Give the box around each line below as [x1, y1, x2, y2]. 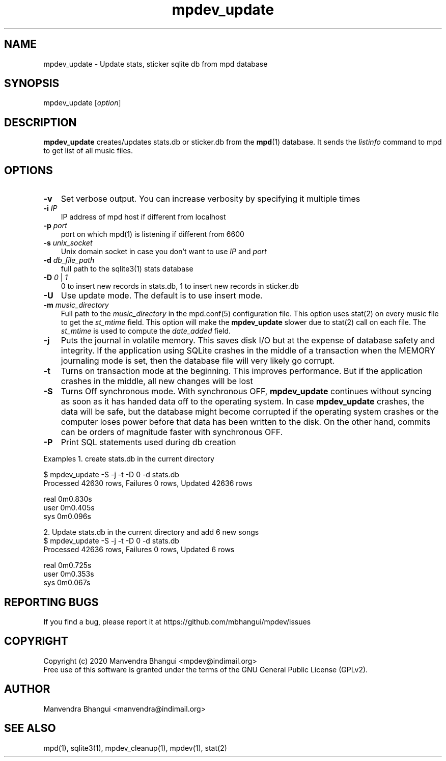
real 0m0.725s [43, 561, 92, 570]
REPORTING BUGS [4, 595, 99, 609]
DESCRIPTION [4, 116, 77, 129]
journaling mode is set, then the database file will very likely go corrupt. [61, 356, 335, 366]
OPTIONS [4, 164, 53, 177]
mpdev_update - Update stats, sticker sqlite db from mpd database [43, 59, 268, 68]
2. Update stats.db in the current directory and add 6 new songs [43, 528, 259, 537]
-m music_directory [43, 301, 109, 310]
